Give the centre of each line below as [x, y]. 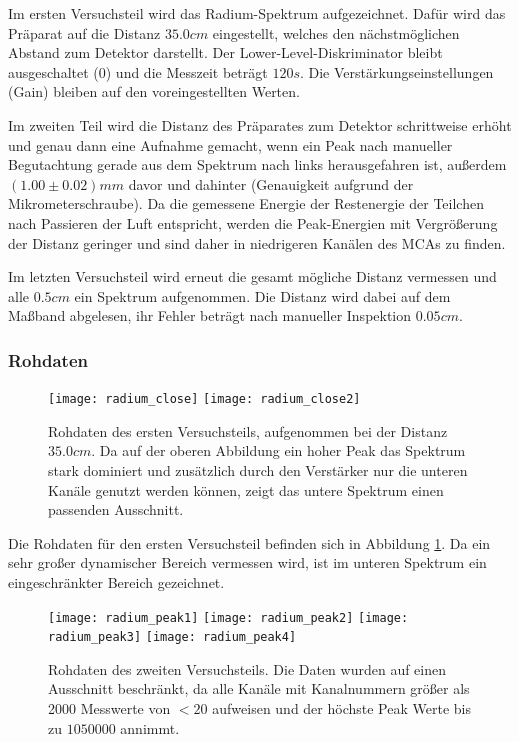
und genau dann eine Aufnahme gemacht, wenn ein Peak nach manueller [230, 144]
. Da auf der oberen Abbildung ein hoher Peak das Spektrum [278, 450]
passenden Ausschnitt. [116, 509]
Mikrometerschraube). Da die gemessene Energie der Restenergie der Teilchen [246, 203]
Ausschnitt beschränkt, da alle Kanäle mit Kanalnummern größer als [259, 688]
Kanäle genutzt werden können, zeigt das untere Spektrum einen [246, 489]
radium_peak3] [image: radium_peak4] [172, 637]
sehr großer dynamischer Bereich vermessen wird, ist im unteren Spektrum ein [247, 562]
